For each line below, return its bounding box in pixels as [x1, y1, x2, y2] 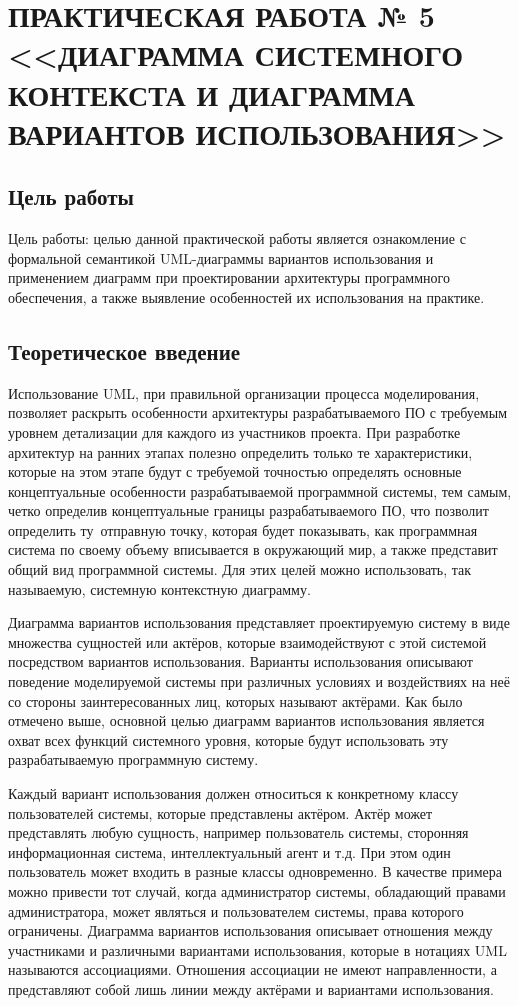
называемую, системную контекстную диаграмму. [8, 578, 311, 599]
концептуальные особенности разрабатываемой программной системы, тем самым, [8, 480, 512, 501]
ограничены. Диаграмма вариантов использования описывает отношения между [8, 920, 493, 941]
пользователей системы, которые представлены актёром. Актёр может [8, 802, 433, 823]
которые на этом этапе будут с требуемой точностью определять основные [8, 461, 462, 482]
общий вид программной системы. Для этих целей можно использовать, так [8, 559, 472, 580]
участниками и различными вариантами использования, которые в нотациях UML [8, 939, 507, 960]
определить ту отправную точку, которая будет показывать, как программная [8, 519, 478, 540]
